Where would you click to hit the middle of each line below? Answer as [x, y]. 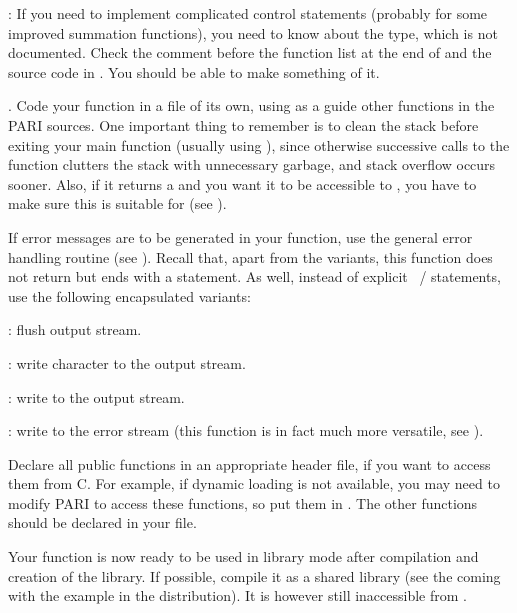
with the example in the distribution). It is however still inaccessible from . [237, 595]
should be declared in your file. [102, 522]
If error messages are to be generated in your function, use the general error [240, 236]
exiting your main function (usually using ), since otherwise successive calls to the [259, 144]
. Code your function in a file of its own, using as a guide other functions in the [251, 105]
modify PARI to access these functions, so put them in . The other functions [243, 502]
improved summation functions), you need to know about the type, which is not [253, 32]
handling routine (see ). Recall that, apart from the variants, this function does [250, 256]
